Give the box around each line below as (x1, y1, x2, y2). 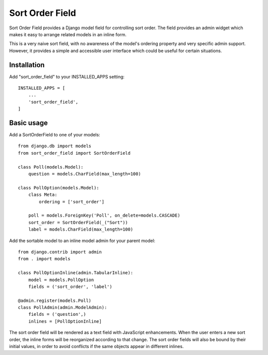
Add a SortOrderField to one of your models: (9, 132, 100, 138)
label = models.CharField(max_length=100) (28, 227, 134, 233)
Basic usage (9, 119, 48, 127)
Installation (9, 60, 45, 69)
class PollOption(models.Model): (18, 185, 99, 190)
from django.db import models (18, 143, 92, 149)
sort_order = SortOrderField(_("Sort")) (28, 220, 129, 225)
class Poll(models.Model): (18, 164, 84, 170)
